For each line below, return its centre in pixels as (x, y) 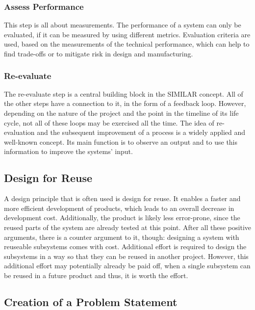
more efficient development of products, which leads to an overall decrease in (119, 208)
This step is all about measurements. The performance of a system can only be (123, 25)
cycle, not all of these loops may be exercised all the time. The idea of (109, 122)
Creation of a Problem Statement (91, 301)
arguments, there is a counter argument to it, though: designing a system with (122, 237)
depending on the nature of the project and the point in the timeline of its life (121, 113)
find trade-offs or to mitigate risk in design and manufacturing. (99, 53)
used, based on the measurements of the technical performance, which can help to (127, 44)
